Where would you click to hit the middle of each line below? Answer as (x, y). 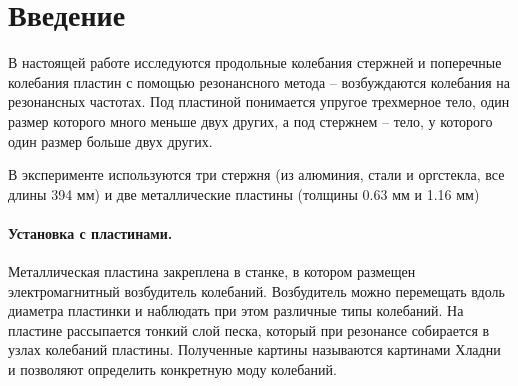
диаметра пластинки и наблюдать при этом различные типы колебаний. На (236, 310)
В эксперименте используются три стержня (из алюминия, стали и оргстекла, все (256, 174)
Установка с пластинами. (90, 232)
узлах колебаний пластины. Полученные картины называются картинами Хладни (254, 349)
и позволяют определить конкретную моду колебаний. (172, 369)
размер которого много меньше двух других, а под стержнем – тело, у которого (250, 120)
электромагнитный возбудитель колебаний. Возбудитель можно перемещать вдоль (256, 290)
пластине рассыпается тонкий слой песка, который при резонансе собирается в (249, 329)
